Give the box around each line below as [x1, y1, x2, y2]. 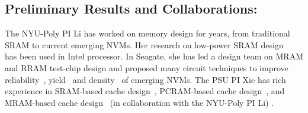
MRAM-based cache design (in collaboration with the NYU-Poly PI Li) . [5, 96, 274, 108]
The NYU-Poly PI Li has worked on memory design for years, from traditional [5, 27, 290, 39]
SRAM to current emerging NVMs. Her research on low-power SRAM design [5, 38, 284, 51]
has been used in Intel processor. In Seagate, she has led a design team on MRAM [5, 50, 303, 62]
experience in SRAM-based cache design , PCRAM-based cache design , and [5, 85, 285, 97]
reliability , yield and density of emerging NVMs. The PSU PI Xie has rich [5, 73, 286, 85]
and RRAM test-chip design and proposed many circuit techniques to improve [5, 61, 288, 74]
